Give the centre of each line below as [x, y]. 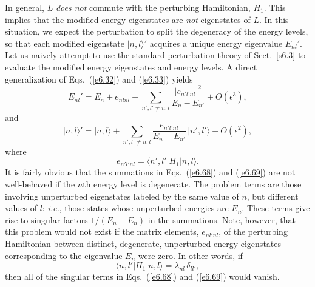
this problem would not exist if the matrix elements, [102, 231]
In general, [25, 7]
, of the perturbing [253, 231]
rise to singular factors [46, 219]
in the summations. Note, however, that [222, 219]
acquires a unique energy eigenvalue [216, 43]
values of [21, 208]
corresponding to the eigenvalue [64, 255]
